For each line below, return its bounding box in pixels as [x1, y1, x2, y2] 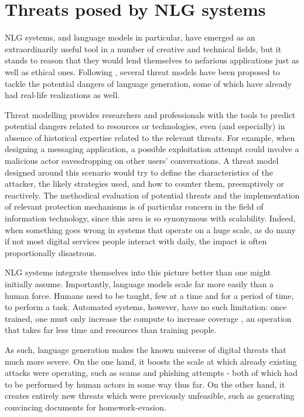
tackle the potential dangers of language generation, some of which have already [5, 77, 292, 89]
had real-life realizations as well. [5, 89, 120, 101]
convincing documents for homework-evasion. [5, 401, 166, 413]
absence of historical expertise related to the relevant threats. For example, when [5, 131, 295, 143]
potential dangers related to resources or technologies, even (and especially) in [5, 120, 285, 132]
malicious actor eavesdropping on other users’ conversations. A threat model [5, 154, 279, 167]
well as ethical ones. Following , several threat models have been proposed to [5, 65, 280, 78]
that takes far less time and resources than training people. [5, 324, 217, 336]
